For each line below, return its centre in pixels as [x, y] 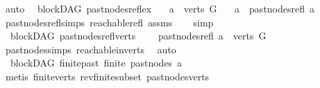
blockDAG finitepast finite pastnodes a [96, 63]
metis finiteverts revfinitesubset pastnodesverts [107, 76]
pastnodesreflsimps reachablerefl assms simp [109, 22]
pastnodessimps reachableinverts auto [91, 49]
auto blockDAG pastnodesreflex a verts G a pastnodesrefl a [160, 8]
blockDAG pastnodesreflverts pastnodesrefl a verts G [138, 36]
